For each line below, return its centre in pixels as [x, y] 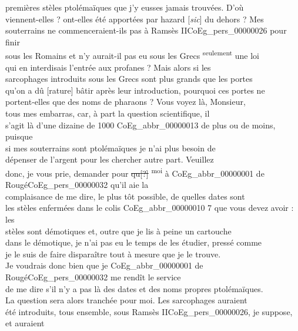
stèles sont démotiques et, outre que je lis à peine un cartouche [118, 231]
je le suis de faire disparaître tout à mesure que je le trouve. [113, 254]
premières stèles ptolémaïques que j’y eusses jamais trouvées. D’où [125, 7]
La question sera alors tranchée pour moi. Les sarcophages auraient [126, 300]
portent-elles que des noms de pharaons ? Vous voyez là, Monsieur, [125, 102]
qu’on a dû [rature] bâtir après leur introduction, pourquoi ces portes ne [135, 90]
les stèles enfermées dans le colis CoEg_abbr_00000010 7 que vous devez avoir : [150, 208]
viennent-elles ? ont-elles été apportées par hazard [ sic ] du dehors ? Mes [135, 19]
